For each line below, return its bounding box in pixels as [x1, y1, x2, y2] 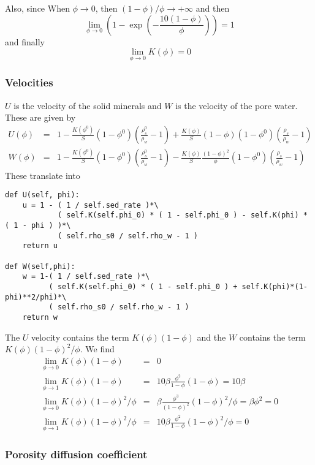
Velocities [5, 75, 53, 90]
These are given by [5, 111, 76, 124]
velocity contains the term [31, 330, 129, 343]
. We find [80, 342, 115, 355]
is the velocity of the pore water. [175, 99, 298, 112]
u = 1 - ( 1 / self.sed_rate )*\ [22, 200, 159, 210]
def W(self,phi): [5, 262, 75, 271]
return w [22, 312, 58, 322]
